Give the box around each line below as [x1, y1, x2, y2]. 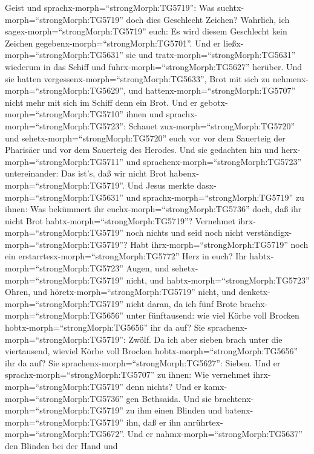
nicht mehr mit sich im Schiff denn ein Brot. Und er [5, 96, 198, 108]
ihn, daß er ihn [126, 415, 181, 428]
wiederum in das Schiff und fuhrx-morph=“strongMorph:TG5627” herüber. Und [5, 60, 303, 73]
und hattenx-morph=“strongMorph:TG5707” [128, 84, 296, 97]
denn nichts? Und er [126, 380, 201, 392]
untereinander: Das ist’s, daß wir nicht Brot [5, 167, 167, 180]
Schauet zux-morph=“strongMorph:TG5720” [128, 119, 295, 132]
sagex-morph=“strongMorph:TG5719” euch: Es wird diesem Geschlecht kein [5, 25, 287, 37]
